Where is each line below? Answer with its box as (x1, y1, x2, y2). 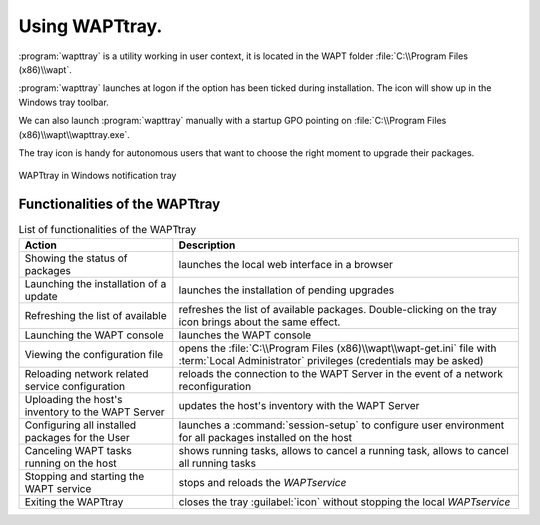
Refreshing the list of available (24, 308, 167, 322)
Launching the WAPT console (24, 328, 164, 342)
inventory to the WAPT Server (24, 405, 165, 419)
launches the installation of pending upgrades (178, 283, 395, 297)
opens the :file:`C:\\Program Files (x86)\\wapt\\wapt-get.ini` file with (178, 341, 497, 355)
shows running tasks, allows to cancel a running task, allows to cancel (178, 443, 509, 457)
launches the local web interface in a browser (178, 257, 394, 271)
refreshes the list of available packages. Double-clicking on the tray (178, 302, 497, 316)
